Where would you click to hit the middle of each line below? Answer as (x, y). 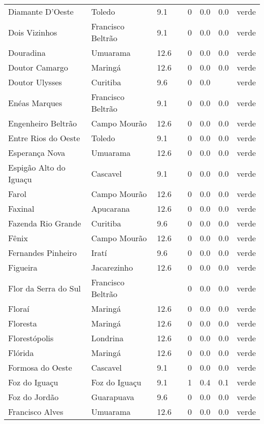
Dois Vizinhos (33, 32)
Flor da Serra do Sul (45, 288)
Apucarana (110, 208)
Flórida (21, 353)
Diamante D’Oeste (41, 11)
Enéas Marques (35, 103)
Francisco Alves (36, 412)
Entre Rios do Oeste (44, 138)
